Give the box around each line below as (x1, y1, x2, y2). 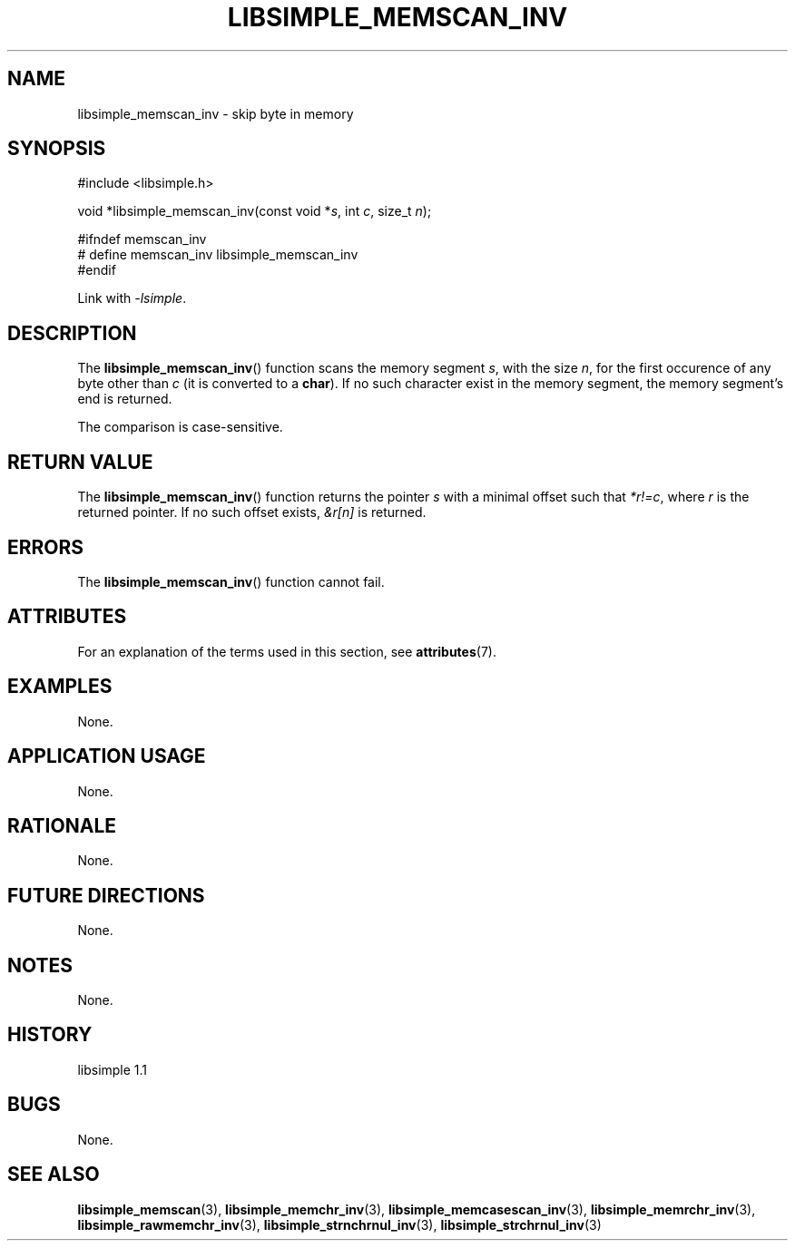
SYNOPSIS (7, 137, 106, 161)
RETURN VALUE (7, 450, 153, 473)
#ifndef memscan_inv (77, 231, 207, 248)
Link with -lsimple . (77, 290, 187, 307)
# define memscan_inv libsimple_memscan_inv (77, 247, 358, 263)
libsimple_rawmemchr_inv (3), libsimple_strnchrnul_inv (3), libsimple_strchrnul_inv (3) (77, 1216, 602, 1233)
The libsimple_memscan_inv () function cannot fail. (77, 573, 385, 590)
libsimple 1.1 (77, 1061, 148, 1077)
